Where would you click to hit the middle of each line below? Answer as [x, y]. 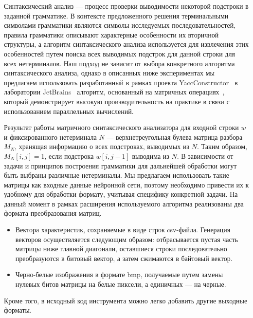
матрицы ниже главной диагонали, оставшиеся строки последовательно [121, 249]
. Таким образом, [222, 146]
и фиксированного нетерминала [50, 137]
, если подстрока [69, 156]
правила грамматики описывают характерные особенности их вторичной [111, 34]
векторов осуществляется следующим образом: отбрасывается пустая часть [127, 239]
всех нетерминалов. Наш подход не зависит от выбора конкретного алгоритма [119, 63]
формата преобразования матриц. [53, 213]
